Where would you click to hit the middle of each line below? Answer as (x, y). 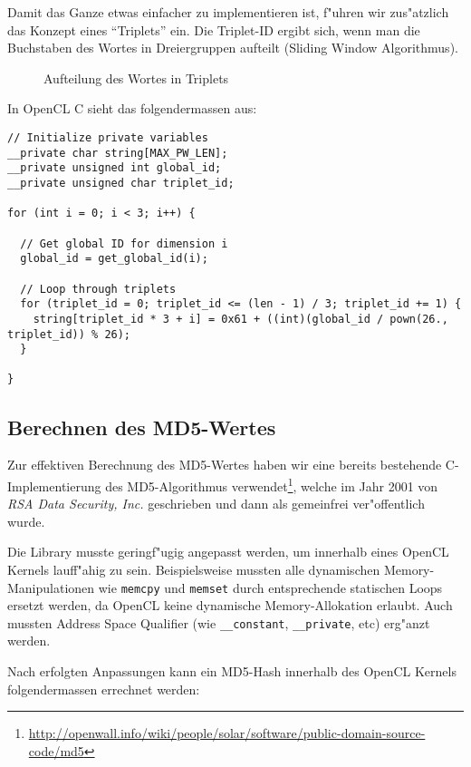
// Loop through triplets (98, 289)
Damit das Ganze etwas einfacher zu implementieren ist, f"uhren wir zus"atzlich (228, 12)
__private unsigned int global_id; (115, 168)
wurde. (26, 521)
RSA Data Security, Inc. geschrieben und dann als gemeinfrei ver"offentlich (216, 504)
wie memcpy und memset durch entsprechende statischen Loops (270, 587)
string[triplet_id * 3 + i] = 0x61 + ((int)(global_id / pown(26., (240, 319)
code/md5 (56, 750)
